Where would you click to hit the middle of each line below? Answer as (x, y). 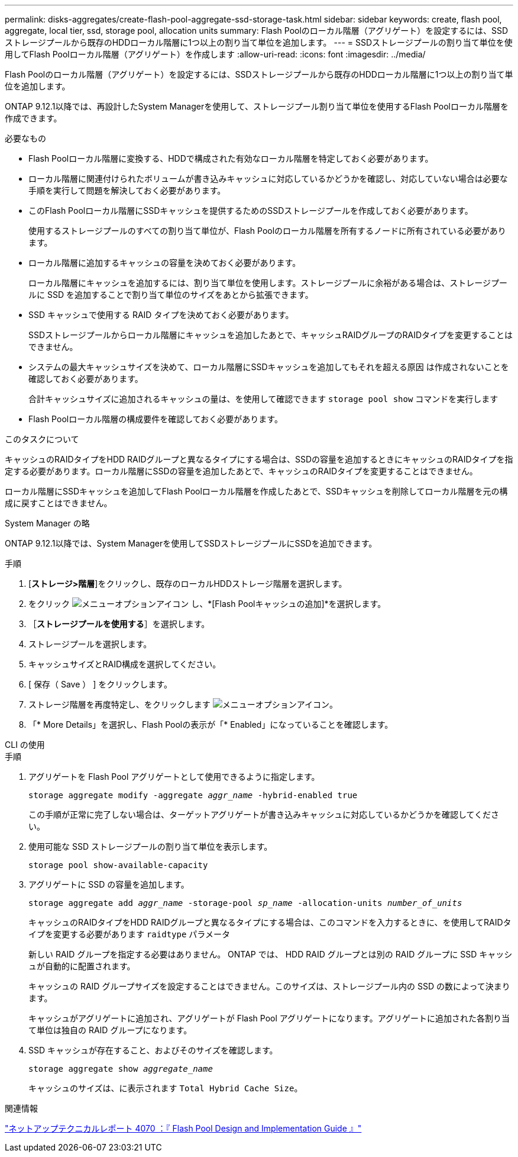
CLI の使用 (25, 745)
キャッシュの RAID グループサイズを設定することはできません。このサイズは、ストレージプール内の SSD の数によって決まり (269, 986)
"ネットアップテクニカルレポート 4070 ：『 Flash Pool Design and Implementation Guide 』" (183, 1128)
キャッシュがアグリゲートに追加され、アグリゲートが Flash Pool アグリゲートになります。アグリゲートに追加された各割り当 (269, 1018)
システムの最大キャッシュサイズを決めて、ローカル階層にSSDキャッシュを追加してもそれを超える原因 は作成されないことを (269, 367)
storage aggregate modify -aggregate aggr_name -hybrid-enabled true (193, 795)
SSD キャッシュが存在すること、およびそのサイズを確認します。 (153, 1050)
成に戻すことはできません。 (59, 503)
